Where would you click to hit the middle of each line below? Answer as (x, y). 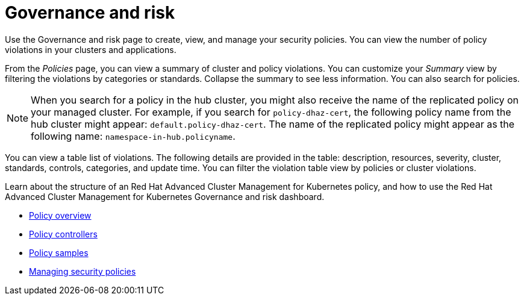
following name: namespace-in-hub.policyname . (133, 136)
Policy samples (59, 252)
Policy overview (60, 215)
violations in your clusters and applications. (91, 49)
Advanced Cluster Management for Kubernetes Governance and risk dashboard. (165, 196)
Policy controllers (63, 234)
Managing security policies (83, 271)
